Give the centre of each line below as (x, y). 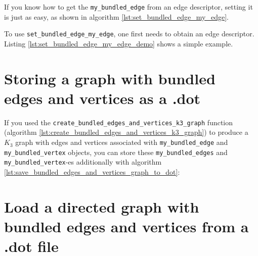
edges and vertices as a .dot (102, 98)
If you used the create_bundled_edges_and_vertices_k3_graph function (119, 122)
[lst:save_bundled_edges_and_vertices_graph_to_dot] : (92, 172)
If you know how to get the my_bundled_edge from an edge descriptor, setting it (128, 7)
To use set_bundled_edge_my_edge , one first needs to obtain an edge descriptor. (129, 34)
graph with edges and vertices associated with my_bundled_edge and (122, 142)
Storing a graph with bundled (110, 78)
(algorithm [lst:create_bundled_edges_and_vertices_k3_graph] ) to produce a (126, 132)
